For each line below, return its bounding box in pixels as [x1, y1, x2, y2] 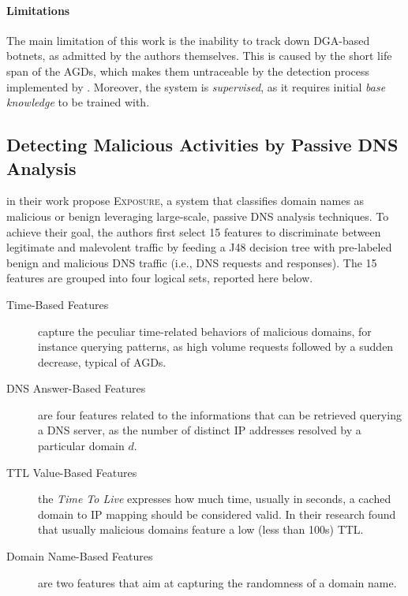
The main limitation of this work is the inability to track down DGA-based [6, 32, 370, 48]
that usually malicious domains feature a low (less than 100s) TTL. [38, 521, 364, 538]
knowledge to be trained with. [6, 94, 150, 110]
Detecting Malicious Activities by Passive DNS [6, 132, 399, 157]
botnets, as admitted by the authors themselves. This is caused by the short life [6, 47, 392, 64]
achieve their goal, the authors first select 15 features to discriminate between [6, 223, 381, 240]
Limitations [6, 2, 70, 18]
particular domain [38, 438, 125, 454]
